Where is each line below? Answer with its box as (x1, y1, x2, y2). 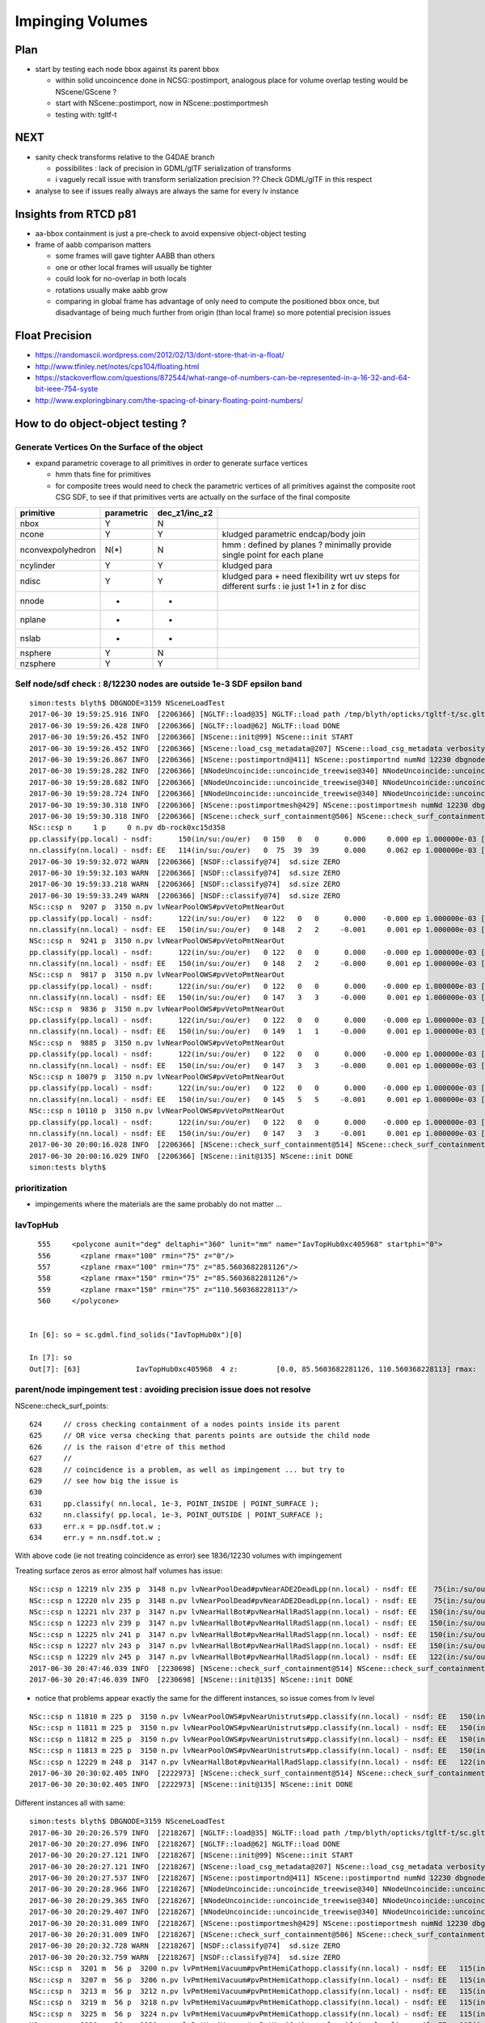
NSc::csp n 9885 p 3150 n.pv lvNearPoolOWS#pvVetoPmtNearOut (29, 1038, 285, 1047)
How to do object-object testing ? (15, 417, 187, 430)
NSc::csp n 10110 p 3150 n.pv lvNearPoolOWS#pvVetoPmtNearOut (29, 1106, 285, 1116)
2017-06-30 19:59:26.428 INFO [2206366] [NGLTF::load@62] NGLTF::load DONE (29, 721, 341, 730)
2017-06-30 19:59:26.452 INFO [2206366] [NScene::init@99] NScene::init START (29, 732, 353, 742)
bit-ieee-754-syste (35, 384, 99, 394)
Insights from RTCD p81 (15, 207, 137, 221)
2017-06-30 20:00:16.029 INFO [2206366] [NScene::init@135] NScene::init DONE (29, 1151, 353, 1160)
